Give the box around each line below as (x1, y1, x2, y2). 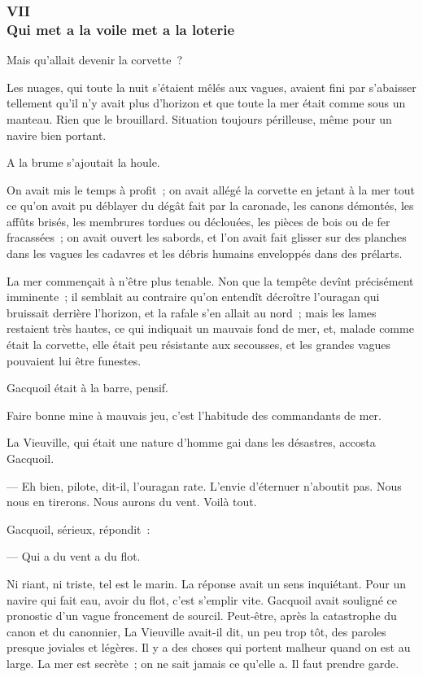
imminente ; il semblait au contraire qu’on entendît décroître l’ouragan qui (7, 288, 380, 305)
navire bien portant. (7, 126, 107, 143)
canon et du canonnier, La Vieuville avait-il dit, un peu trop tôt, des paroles (7, 622, 386, 640)
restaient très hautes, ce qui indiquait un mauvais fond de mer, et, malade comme (7, 320, 414, 337)
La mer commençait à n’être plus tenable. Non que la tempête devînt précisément (7, 272, 414, 289)
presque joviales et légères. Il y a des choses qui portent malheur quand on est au (7, 639, 411, 656)
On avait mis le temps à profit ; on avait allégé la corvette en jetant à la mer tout (7, 181, 415, 198)
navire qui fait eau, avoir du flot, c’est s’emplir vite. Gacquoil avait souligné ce (7, 591, 397, 608)
